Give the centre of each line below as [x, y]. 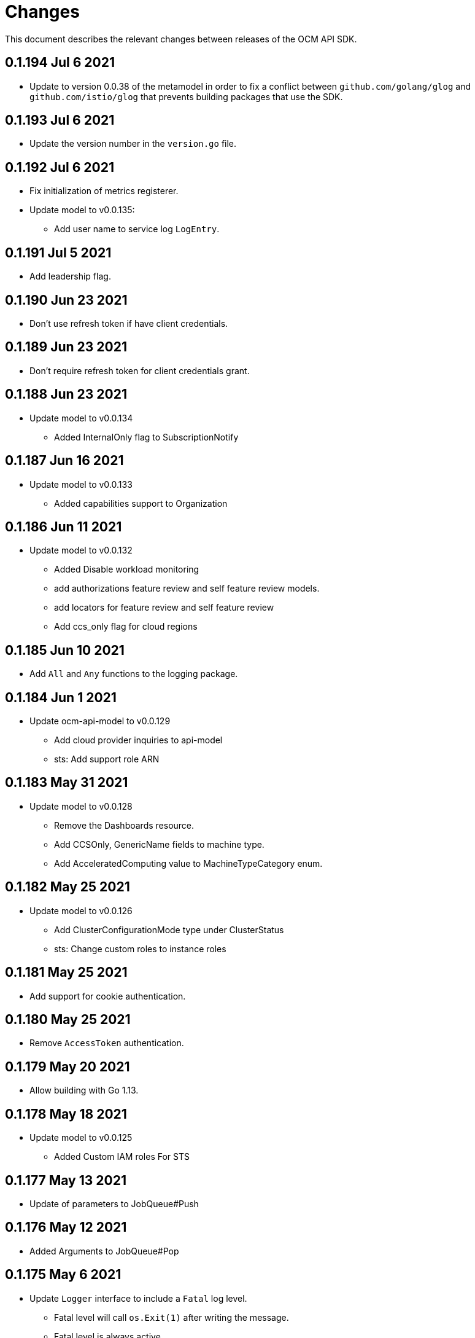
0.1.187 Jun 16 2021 [64, 461]
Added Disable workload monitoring [127, 569]
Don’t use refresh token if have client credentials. [129, 323]
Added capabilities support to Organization [141, 503]
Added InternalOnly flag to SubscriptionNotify [146, 437]
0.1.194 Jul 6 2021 [60, 63]
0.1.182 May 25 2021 [68, 887]
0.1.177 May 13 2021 [66, 1180]
